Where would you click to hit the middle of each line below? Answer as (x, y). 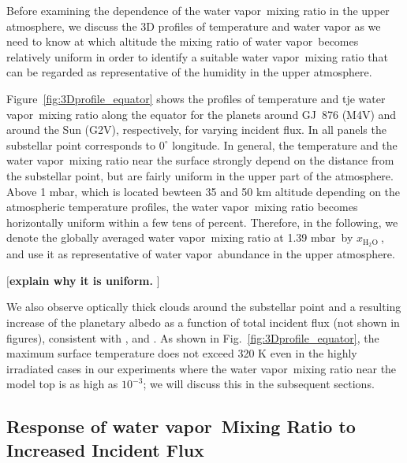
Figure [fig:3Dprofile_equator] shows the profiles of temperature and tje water (196, 98)
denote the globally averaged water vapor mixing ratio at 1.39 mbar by (180, 237)
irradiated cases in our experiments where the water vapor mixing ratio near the (202, 368)
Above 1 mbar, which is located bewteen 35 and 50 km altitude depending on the (203, 191)
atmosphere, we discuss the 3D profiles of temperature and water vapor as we (194, 26)
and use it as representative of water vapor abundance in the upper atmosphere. (201, 254)
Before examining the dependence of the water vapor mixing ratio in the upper (198, 10)
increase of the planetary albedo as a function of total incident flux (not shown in (203, 322)
